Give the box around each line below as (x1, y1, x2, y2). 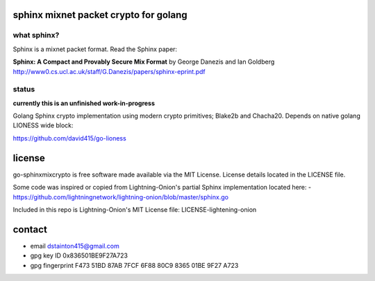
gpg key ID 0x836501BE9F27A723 (30, 251, 128, 260)
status (12, 84, 35, 94)
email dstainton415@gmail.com (30, 242, 119, 250)
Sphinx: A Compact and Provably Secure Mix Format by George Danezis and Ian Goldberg (12, 57, 275, 66)
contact (12, 224, 48, 235)
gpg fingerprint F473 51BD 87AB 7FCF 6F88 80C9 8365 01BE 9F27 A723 (30, 261, 239, 269)
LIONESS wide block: (12, 121, 74, 129)
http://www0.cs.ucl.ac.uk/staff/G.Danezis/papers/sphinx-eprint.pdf (12, 67, 206, 75)
